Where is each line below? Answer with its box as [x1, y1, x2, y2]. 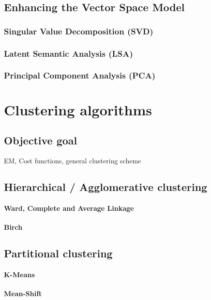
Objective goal [4, 133, 77, 148]
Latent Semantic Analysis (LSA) [4, 47, 133, 59]
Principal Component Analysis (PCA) [4, 69, 156, 81]
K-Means [4, 269, 35, 280]
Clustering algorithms [4, 99, 152, 119]
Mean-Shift [4, 288, 42, 299]
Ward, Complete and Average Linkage [4, 203, 134, 213]
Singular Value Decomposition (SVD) [4, 25, 153, 37]
